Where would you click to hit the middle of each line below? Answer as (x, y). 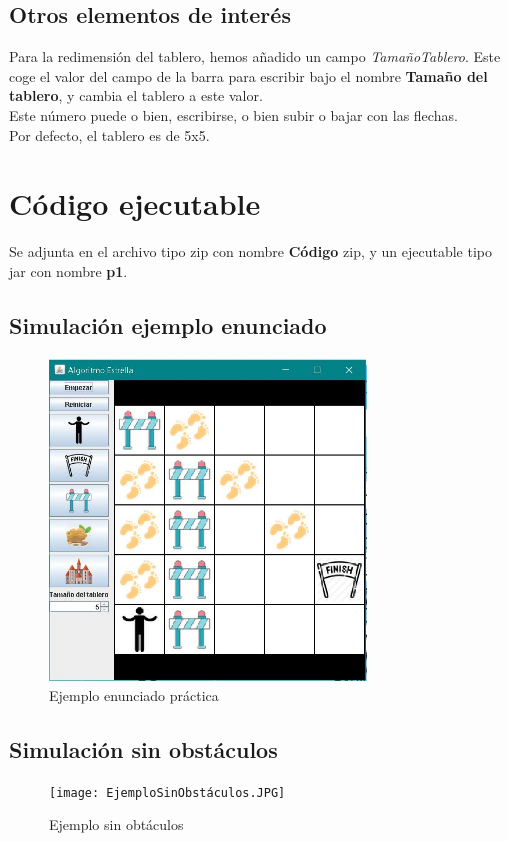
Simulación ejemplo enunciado (168, 324)
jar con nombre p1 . (68, 270)
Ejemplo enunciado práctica (134, 694)
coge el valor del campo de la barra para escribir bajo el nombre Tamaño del (248, 75)
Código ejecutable (135, 203)
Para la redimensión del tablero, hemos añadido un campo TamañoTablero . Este (255, 56)
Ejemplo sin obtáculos (116, 824)
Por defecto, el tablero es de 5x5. (109, 134)
